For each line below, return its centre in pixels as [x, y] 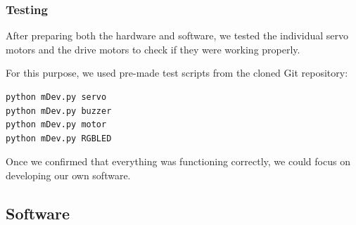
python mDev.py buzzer [59, 111]
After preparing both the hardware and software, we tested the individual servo [177, 36]
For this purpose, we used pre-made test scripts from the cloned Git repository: [177, 73]
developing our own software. [68, 175]
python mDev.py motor [56, 125]
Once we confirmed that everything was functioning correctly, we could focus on [178, 161]
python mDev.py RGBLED [59, 138]
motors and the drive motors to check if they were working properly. [153, 49]
